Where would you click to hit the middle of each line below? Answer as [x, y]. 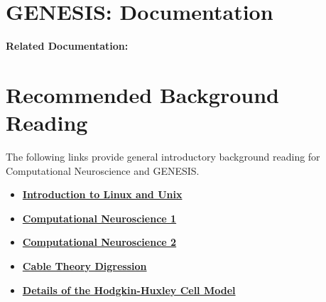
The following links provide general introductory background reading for [163, 157]
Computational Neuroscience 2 [99, 242]
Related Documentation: [67, 46]
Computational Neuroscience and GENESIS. [103, 170]
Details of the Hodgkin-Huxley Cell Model [129, 290]
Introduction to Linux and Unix [102, 194]
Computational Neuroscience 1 [99, 218]
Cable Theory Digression [85, 266]
